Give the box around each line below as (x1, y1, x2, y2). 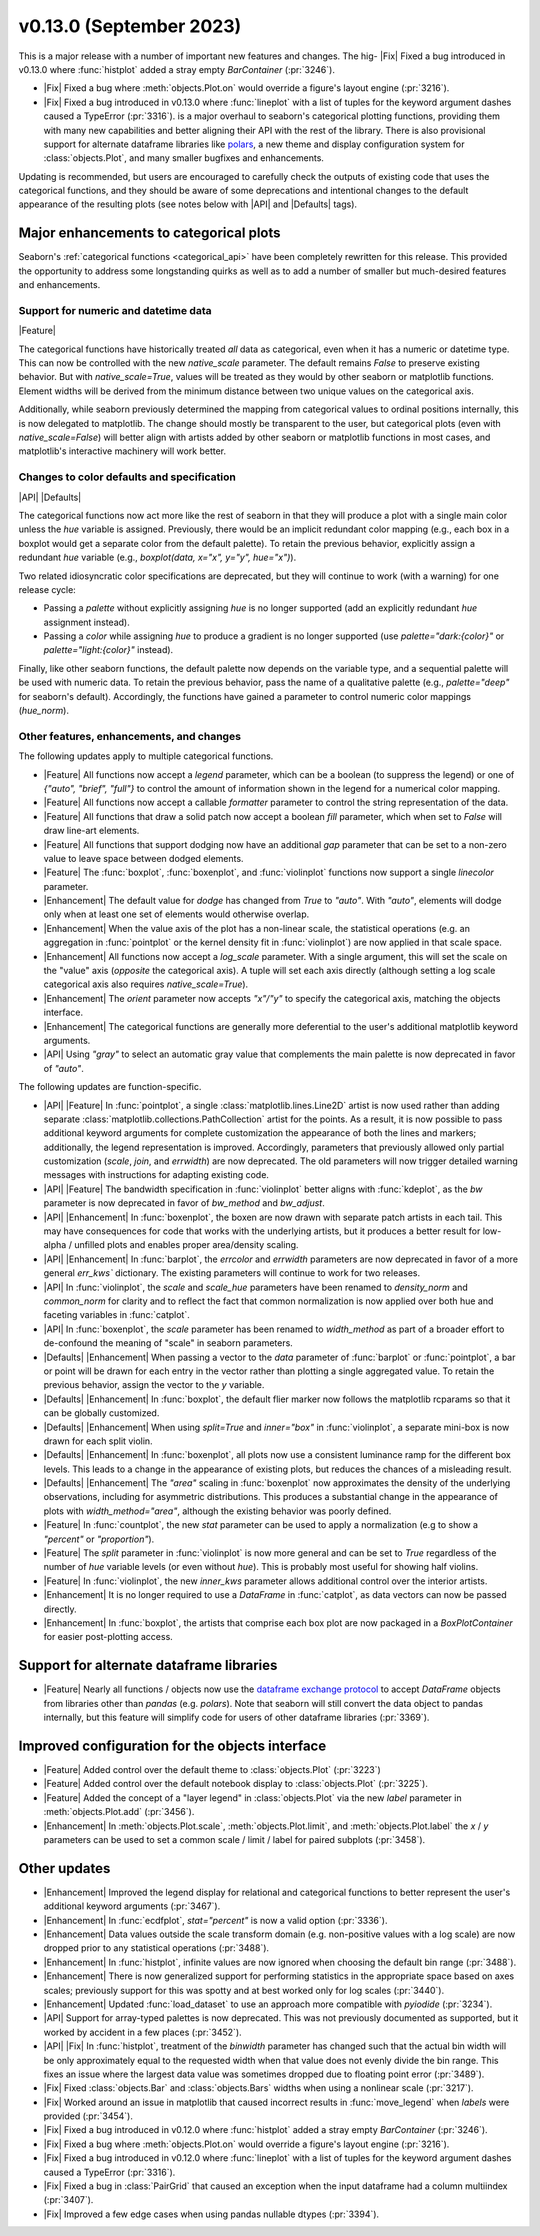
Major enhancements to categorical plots (18, 225, 281, 242)
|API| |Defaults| (18, 491, 82, 503)
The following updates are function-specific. (18, 1081, 202, 1093)
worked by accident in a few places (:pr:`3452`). (43, 2026, 242, 2038)
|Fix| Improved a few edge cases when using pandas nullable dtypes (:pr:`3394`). (43, 2208, 380, 2220)
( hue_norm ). (18, 705, 70, 717)
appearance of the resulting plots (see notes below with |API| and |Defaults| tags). (18, 198, 358, 210)
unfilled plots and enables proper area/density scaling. (73, 1239, 299, 1251)
